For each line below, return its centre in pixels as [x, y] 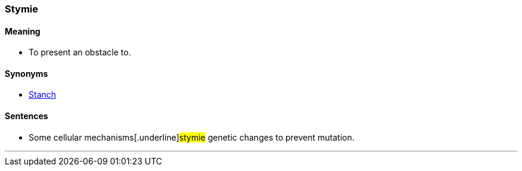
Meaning [23, 31]
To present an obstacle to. [80, 52]
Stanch [43, 95]
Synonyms [27, 73]
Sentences [27, 116]
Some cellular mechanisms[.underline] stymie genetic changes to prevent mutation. [192, 137]
